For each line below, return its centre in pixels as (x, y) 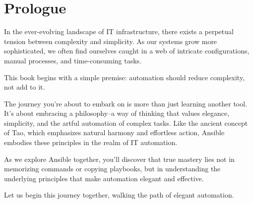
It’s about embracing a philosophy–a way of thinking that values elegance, (117, 113)
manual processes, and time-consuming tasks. (73, 60)
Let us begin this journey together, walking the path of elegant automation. (119, 195)
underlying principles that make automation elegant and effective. (104, 178)
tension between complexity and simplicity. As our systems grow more (111, 41)
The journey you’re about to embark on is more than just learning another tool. (126, 103)
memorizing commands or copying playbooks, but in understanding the (112, 169)
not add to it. (25, 87)
